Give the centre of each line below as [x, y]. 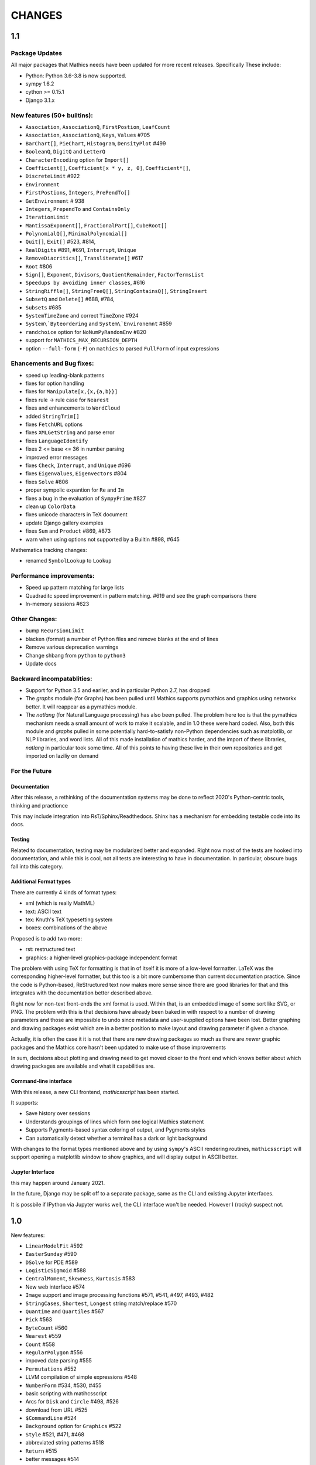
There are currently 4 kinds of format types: [64, 892]
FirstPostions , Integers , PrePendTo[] [78, 193]
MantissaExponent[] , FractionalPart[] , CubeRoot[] [96, 225]
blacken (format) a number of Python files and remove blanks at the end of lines [122, 639]
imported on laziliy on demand [62, 756]
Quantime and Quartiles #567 [65, 1311]
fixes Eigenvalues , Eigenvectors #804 [76, 473]
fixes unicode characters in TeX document [77, 515]
